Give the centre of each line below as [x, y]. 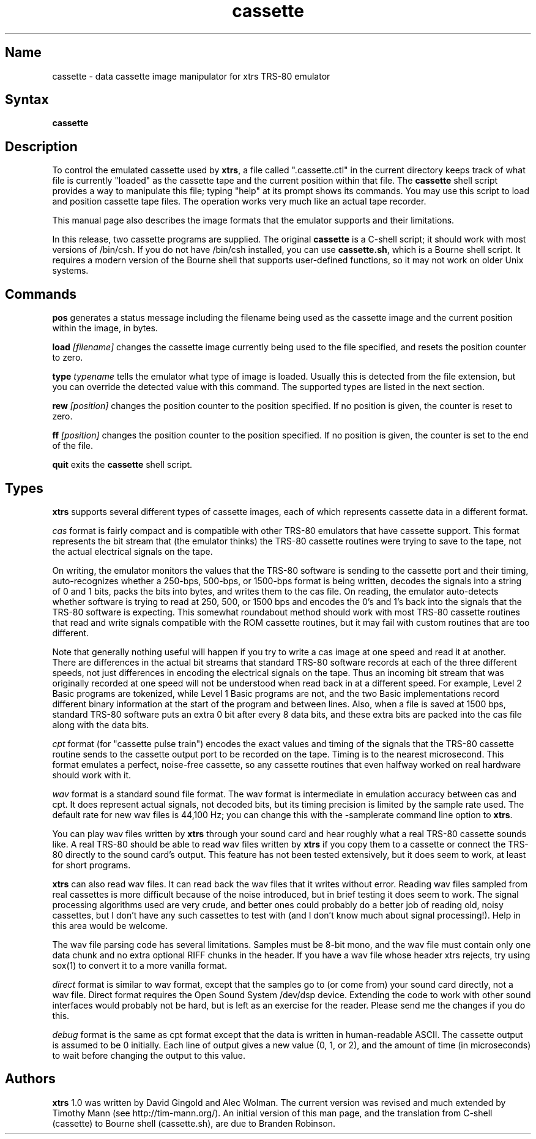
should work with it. [91, 775]
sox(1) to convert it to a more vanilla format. [140, 965]
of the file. [73, 446]
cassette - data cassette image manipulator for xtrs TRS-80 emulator [191, 76]
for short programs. [91, 865]
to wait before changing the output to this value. [149, 1055]
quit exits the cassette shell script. [122, 465]
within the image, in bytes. [105, 328]
